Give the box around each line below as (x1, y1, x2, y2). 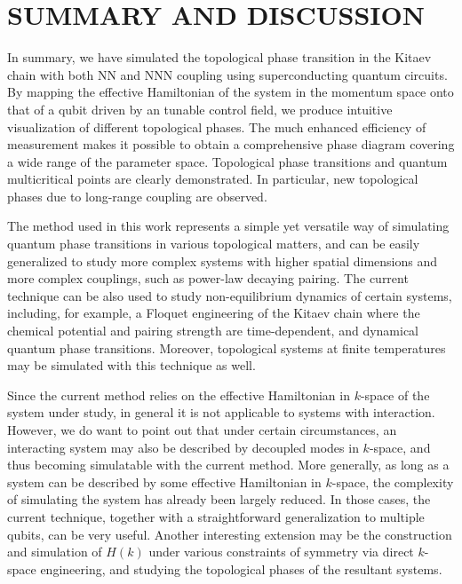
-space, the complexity (331, 472, 454, 491)
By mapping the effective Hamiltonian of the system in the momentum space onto (7, 83, 454, 101)
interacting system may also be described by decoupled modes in (7, 438, 359, 456)
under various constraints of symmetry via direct (148, 542, 414, 561)
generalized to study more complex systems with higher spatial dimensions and (7, 251, 438, 270)
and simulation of (7, 542, 102, 561)
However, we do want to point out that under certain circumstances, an (7, 421, 397, 438)
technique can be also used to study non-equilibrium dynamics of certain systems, (7, 286, 452, 304)
